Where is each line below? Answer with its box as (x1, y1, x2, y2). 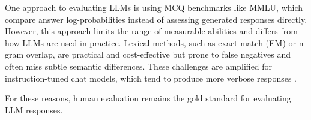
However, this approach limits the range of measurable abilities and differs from (5, 25, 298, 37)
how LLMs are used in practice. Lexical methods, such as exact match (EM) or (5, 36, 297, 49)
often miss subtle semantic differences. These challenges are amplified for (5, 59, 273, 72)
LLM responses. (5, 103, 63, 116)
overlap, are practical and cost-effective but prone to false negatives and (26, 48, 291, 61)
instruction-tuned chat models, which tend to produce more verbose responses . (5, 71, 297, 84)
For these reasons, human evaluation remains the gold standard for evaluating (5, 92, 291, 104)
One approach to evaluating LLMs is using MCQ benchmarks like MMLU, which (5, 1, 303, 13)
